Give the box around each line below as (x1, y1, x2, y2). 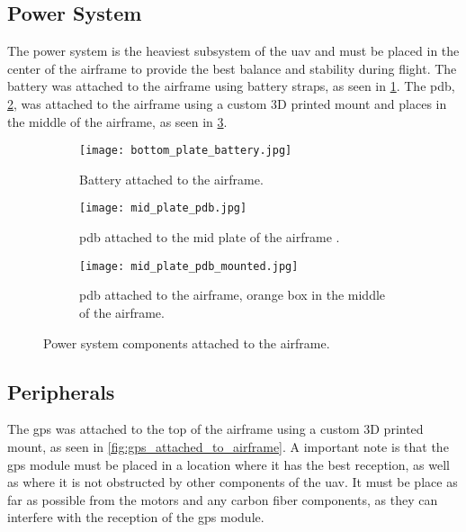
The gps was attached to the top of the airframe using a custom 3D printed (7, 419, 424, 438)
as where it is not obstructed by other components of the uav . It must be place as (7, 473, 458, 491)
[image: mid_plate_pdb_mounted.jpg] (79, 259, 299, 273)
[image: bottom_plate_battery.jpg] (79, 144, 292, 158)
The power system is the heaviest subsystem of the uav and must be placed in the (7, 41, 460, 60)
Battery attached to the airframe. (79, 169, 264, 188)
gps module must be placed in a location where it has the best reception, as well (7, 455, 450, 473)
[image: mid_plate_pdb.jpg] (79, 202, 247, 215)
